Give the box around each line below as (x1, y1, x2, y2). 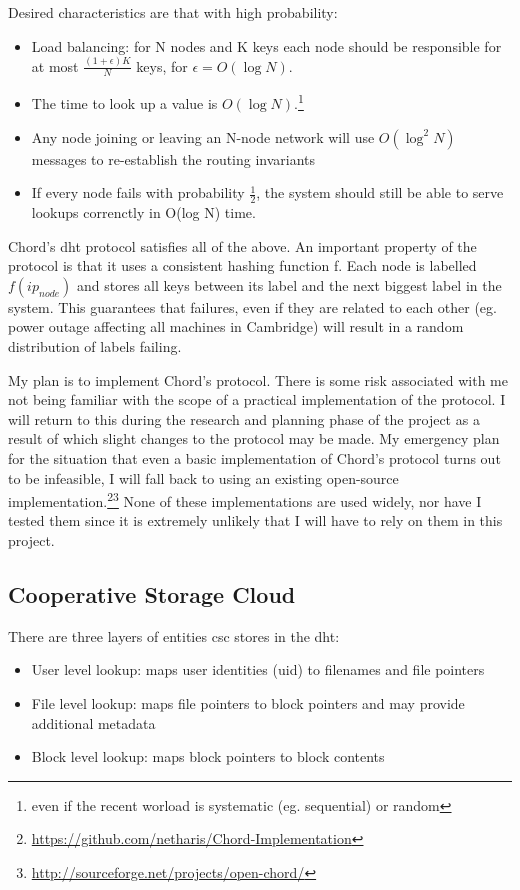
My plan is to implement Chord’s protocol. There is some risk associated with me (8, 369, 508, 390)
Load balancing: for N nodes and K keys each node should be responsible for (31, 35, 502, 56)
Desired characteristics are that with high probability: (8, 2, 338, 22)
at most (31, 55, 79, 76)
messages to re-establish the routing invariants (31, 148, 316, 169)
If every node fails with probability (31, 182, 245, 203)
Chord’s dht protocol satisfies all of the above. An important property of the (8, 235, 477, 256)
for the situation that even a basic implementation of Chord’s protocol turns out (8, 447, 501, 468)
